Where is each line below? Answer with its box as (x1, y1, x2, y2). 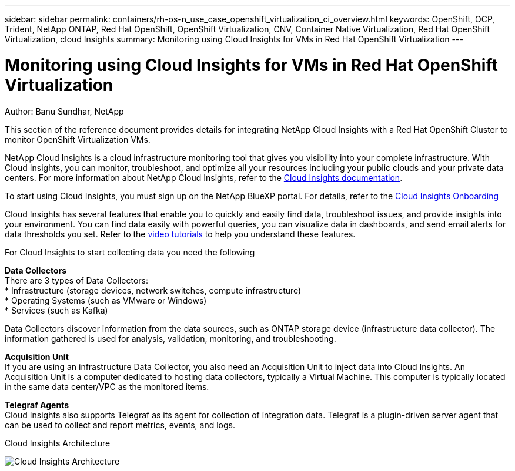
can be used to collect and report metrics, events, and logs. (5, 419, 235, 430)
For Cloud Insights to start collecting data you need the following (5, 247, 255, 257)
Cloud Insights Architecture (5, 438, 111, 448)
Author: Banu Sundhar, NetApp (5, 106, 124, 116)
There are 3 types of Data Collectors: (5, 275, 149, 285)
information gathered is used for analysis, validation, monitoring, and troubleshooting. (5, 333, 336, 344)
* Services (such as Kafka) (5, 305, 108, 315)
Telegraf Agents (5, 399, 69, 410)
